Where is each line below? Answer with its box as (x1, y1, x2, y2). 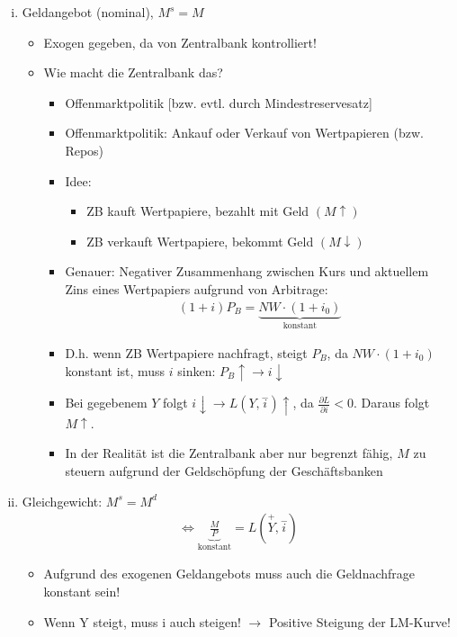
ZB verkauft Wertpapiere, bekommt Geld (86, 231, 314, 250)
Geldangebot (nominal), (22, 3, 154, 21)
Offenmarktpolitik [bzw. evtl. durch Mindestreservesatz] (65, 93, 372, 112)
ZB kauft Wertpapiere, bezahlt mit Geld (86, 202, 309, 220)
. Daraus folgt (353, 393, 430, 412)
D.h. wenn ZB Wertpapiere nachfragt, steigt (65, 344, 308, 362)
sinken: (177, 361, 216, 380)
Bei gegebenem (65, 393, 148, 412)
